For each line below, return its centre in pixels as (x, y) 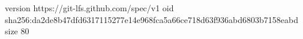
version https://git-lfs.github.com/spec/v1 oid (89, 8)
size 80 (17, 31)
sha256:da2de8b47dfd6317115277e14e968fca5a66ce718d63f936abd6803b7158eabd (151, 19)
